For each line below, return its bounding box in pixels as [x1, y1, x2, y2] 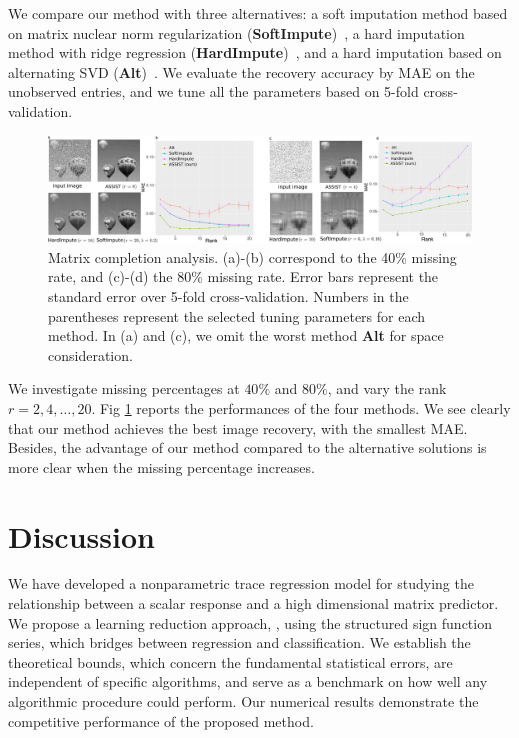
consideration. [48, 344, 133, 365]
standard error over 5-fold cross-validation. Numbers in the [48, 286, 409, 306]
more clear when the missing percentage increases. [8, 456, 315, 477]
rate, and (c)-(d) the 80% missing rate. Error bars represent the [48, 266, 439, 287]
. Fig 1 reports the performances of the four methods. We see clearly [91, 397, 511, 418]
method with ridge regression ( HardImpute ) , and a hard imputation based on [8, 42, 502, 63]
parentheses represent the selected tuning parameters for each [48, 305, 426, 326]
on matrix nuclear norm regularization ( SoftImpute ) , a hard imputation [8, 22, 465, 43]
